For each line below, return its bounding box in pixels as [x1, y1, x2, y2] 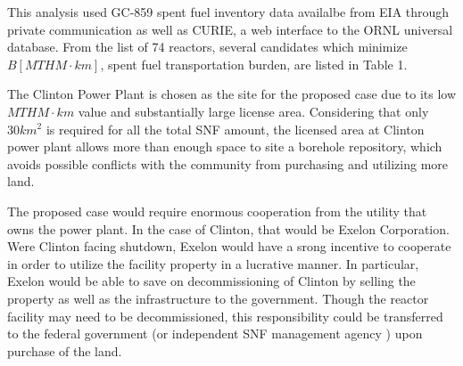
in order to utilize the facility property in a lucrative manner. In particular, [7, 254, 419, 272]
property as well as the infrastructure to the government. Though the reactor [7, 289, 429, 307]
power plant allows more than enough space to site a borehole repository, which [7, 137, 442, 156]
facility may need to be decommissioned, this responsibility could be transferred [7, 306, 443, 325]
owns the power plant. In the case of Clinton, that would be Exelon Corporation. [7, 219, 450, 238]
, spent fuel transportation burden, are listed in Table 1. [100, 54, 408, 73]
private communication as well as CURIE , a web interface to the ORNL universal [7, 20, 453, 38]
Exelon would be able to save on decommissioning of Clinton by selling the [7, 272, 416, 290]
